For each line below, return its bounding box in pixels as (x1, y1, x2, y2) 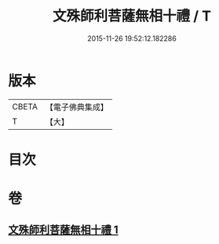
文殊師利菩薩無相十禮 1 (8, 224, 119, 237)
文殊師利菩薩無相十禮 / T (52, 7, 212, 25)
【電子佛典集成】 (45, 102, 108, 113)
